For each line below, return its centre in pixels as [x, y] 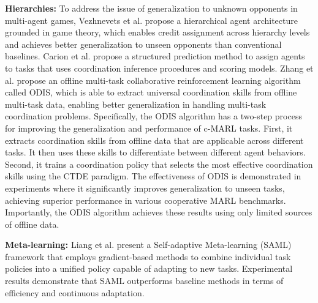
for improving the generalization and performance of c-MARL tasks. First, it [149, 128]
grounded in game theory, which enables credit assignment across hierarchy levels [157, 32]
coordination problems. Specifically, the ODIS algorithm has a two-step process [153, 116]
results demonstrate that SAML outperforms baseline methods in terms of [144, 281]
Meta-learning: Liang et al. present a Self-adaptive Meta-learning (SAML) [148, 245]
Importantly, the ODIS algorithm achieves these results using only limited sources [159, 212]
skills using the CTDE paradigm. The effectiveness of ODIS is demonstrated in [153, 176]
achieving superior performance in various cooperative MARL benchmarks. [146, 200]
